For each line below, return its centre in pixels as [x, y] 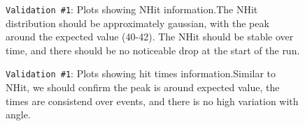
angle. [18, 115]
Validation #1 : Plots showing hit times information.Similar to [141, 73]
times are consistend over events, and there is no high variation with [152, 101]
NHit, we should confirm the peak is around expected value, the [143, 87]
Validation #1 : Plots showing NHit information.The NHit [132, 9]
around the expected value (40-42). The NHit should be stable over [150, 37]
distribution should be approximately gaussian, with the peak [137, 23]
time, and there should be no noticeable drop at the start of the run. [153, 50]
